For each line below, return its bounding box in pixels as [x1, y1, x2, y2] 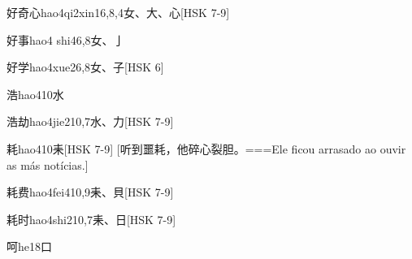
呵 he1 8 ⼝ [7, 238, 52, 255]
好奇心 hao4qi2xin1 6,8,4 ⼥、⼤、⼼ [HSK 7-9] [7, 4, 230, 20]
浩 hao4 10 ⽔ [7, 85, 64, 102]
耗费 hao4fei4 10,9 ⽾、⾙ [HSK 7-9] [7, 183, 174, 201]
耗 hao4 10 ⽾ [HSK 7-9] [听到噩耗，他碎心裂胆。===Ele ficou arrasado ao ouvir [7, 140, 406, 157]
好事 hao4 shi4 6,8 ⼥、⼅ [7, 31, 125, 48]
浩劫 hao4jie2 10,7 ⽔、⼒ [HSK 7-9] [7, 113, 174, 130]
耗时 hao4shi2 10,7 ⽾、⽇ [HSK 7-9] [7, 210, 176, 227]
